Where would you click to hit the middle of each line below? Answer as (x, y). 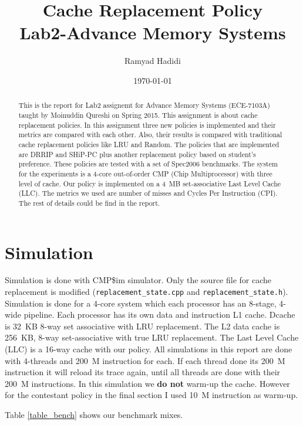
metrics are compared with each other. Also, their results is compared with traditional (150, 135)
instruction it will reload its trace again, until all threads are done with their (143, 372)
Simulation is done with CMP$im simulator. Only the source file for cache (138, 280)
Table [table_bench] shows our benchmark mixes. (94, 415)
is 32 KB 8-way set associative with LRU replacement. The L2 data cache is (142, 326)
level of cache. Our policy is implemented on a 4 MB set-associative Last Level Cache (150, 183)
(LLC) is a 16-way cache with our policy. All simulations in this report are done (149, 349)
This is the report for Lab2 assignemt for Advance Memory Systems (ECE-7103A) (144, 105)
